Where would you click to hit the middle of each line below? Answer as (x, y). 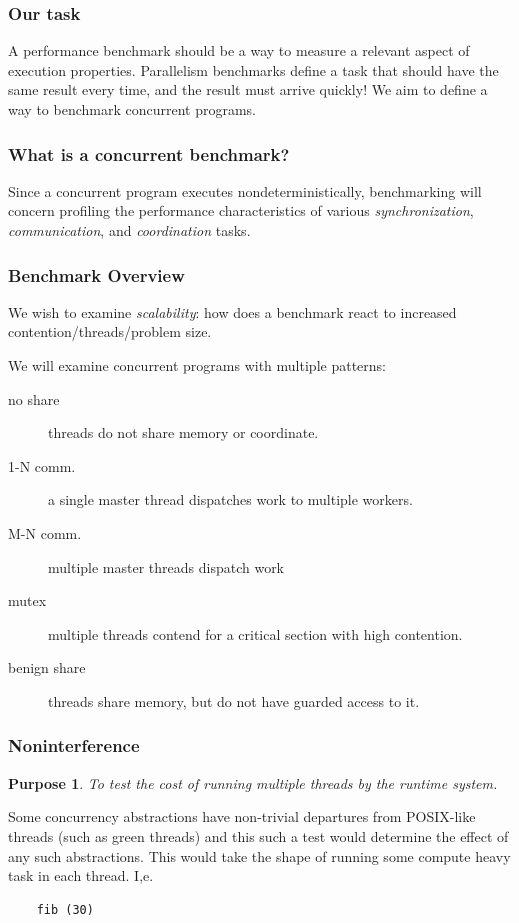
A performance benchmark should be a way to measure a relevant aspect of (239, 50)
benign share (47, 667)
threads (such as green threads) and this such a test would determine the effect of (258, 835)
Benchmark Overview (96, 274)
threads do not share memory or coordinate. (183, 432)
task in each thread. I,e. (81, 875)
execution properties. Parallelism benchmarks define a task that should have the (253, 69)
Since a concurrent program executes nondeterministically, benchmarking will (245, 190)
